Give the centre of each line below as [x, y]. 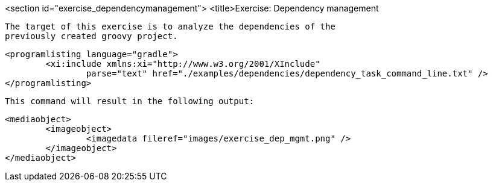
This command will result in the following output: [130, 101]
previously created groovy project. [91, 36]
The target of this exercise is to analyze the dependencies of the [170, 26]
